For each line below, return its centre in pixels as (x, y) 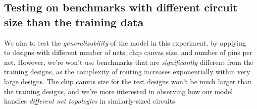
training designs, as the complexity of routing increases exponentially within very (127, 72)
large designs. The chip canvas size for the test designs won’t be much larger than (128, 81)
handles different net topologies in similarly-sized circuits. (91, 101)
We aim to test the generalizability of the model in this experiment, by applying (125, 42)
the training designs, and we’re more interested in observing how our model (119, 91)
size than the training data (74, 22)
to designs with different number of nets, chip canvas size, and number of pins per (128, 52)
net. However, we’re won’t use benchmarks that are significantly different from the (129, 62)
